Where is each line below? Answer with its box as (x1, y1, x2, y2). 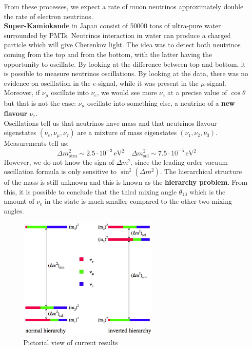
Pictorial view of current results (23, 337, 118, 347)
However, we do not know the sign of (4, 156, 115, 167)
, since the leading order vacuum (131, 156, 228, 167)
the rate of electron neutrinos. (4, 11, 93, 21)
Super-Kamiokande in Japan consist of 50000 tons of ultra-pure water (4, 20, 221, 31)
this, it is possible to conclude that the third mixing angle (4, 186, 177, 196)
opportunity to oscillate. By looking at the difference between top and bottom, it (4, 58, 246, 69)
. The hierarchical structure (160, 166, 242, 176)
